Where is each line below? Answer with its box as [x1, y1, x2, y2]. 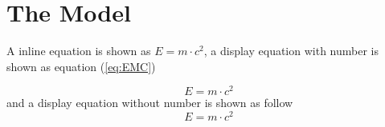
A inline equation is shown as [6, 42, 151, 59]
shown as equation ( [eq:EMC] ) [6, 58, 156, 74]
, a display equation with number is [203, 42, 379, 59]
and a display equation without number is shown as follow [6, 94, 293, 111]
